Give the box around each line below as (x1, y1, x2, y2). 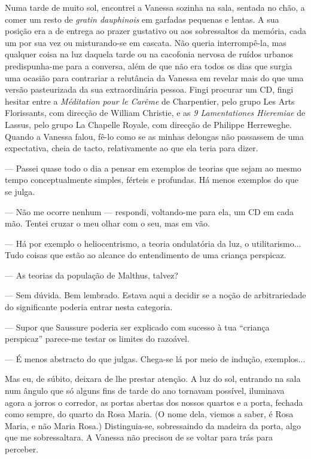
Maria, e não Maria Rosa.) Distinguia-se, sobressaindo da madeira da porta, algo (5, 419, 301, 432)
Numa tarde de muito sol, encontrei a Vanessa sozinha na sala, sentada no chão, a (5, 1, 305, 13)
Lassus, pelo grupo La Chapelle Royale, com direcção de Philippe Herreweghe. (5, 118, 292, 130)
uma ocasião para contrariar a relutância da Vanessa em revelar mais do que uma (5, 71, 304, 84)
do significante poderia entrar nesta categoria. (5, 301, 173, 313)
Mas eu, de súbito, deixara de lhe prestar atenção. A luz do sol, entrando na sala (5, 372, 301, 385)
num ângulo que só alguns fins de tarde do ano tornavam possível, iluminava (5, 384, 285, 397)
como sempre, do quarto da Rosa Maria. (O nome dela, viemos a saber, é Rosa (5, 408, 294, 420)
